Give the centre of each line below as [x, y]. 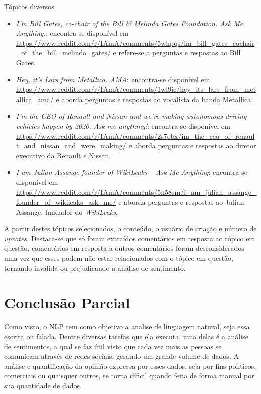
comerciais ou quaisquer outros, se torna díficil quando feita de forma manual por [129, 376]
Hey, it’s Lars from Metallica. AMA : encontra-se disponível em [113, 79]
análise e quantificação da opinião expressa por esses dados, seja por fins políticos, [130, 366]
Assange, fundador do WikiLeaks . [67, 211]
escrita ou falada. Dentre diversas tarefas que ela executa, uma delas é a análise [126, 336]
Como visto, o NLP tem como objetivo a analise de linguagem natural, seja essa [127, 326]
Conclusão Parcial [67, 302]
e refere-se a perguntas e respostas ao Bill [177, 53]
